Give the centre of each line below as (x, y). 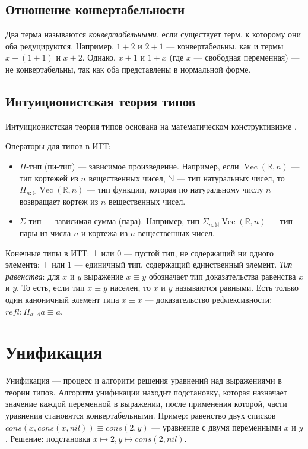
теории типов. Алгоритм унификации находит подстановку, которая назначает (146, 392)
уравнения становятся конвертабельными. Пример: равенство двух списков (141, 415)
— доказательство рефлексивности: (209, 299)
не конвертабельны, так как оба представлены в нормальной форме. (128, 69)
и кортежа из (104, 232)
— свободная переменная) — (247, 57)
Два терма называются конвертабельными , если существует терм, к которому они (153, 34)
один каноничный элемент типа (62, 299)
